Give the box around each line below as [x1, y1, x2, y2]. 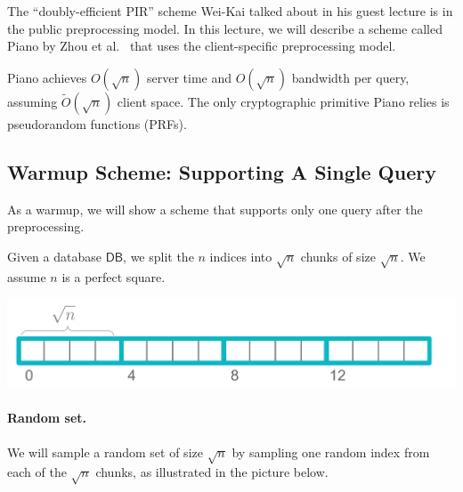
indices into [209, 246, 272, 265]
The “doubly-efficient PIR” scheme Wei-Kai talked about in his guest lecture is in [7, 2, 453, 20]
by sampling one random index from [231, 442, 430, 461]
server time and [146, 68, 232, 86]
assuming [7, 92, 58, 110]
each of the [7, 463, 67, 481]
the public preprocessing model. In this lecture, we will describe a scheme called [7, 19, 443, 37]
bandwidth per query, [291, 68, 410, 86]
